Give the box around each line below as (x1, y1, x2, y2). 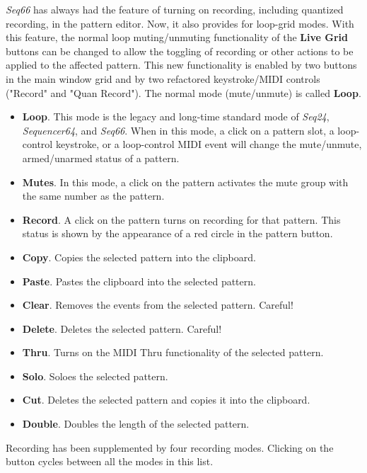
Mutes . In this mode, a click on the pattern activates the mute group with (22, 174, 349, 189)
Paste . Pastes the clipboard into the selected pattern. (22, 273, 256, 288)
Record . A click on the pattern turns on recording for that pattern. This (22, 212, 341, 227)
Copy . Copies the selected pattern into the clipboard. (22, 249, 256, 264)
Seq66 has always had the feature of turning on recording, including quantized (6, 2, 344, 16)
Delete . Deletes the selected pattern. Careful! (22, 321, 222, 336)
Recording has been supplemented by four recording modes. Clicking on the (6, 440, 334, 455)
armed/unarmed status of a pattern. (22, 150, 180, 165)
